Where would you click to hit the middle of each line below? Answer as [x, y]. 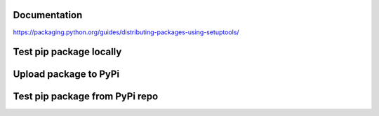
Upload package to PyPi [66, 74]
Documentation [48, 15]
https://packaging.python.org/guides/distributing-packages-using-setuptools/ [126, 32]
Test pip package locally [67, 52]
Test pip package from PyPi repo [86, 97]
